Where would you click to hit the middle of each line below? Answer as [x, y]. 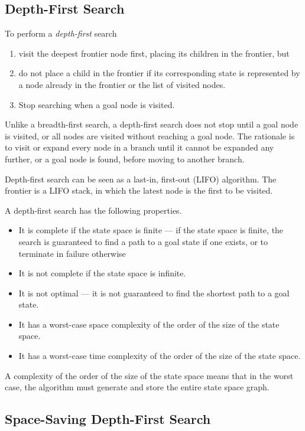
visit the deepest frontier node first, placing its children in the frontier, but [154, 53]
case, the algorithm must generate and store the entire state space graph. [137, 387]
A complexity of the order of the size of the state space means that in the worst [149, 375]
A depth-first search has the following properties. [93, 210]
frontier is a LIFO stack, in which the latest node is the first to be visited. [139, 190]
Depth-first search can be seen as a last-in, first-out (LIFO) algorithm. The [141, 179]
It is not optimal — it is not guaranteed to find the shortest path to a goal [154, 293]
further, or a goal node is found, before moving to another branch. [125, 159]
